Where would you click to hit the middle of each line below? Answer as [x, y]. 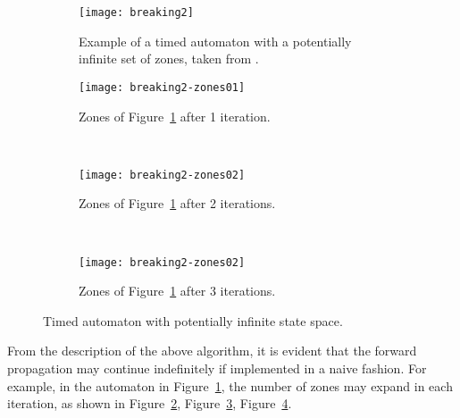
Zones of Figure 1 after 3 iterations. [177, 291]
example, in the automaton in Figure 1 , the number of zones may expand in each [230, 385]
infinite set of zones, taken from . [169, 59]
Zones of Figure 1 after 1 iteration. [175, 116]
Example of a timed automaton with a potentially [215, 41]
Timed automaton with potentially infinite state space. [193, 320]
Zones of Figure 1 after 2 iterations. [177, 203]
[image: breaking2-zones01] [162, 87]
